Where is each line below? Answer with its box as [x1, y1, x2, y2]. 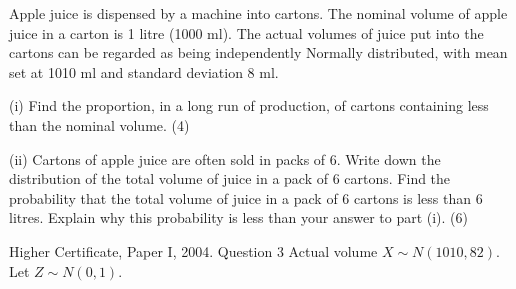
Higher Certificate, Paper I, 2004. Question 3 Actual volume [9, 240, 378, 261]
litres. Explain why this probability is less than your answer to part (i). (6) [9, 207, 469, 228]
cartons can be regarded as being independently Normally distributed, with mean [9, 42, 508, 63]
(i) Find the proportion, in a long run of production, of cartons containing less [9, 95, 489, 116]
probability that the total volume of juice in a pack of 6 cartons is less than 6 [9, 187, 483, 208]
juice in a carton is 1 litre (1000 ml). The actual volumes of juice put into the [9, 22, 484, 43]
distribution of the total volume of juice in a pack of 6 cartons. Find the [9, 168, 451, 189]
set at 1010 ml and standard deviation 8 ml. [9, 61, 279, 82]
